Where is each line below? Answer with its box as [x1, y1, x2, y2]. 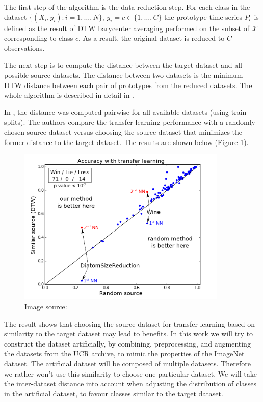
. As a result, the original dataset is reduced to [78, 33, 225, 43]
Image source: [24, 301, 67, 311]
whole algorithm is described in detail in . [4, 90, 134, 100]
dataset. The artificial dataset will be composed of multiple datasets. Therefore [4, 358, 251, 368]
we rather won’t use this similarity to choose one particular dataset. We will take [4, 368, 257, 379]
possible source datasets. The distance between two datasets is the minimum [4, 69, 243, 80]
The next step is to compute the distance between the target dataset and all [4, 60, 242, 70]
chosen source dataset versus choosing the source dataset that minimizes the [4, 126, 243, 137]
